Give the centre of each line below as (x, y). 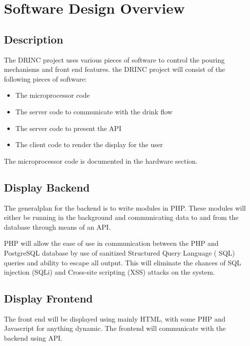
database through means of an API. (57, 227)
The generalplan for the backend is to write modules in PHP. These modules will (125, 207)
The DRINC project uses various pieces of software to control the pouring (115, 59)
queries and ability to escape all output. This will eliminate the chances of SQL (123, 262)
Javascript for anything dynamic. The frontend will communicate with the (115, 328)
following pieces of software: (45, 78)
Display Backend (47, 187)
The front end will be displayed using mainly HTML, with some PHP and (115, 318)
